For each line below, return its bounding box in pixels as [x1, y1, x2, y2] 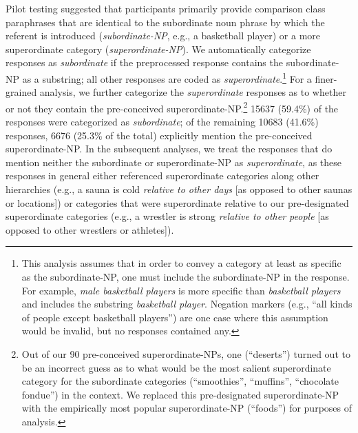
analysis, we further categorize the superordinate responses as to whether [39, 85, 346, 99]
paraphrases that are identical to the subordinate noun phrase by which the [6, 14, 325, 29]
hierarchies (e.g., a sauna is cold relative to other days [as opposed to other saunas [6, 182, 352, 197]
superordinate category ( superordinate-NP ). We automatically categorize [6, 41, 311, 56]
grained [6, 85, 37, 99]
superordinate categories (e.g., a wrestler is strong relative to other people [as [6, 209, 329, 223]
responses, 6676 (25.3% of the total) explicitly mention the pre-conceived [6, 128, 313, 142]
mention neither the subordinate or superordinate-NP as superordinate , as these [6, 154, 342, 169]
